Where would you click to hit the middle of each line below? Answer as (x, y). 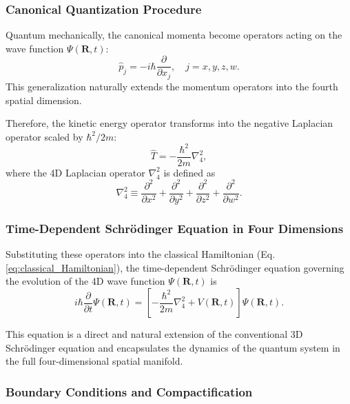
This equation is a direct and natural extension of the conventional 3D (154, 334)
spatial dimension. (44, 100)
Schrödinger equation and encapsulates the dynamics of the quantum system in (173, 347)
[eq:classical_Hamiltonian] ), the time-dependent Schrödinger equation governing (175, 267)
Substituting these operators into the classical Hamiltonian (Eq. (141, 254)
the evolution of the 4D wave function (85, 281)
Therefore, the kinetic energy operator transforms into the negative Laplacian (169, 123)
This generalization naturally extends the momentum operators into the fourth (172, 86)
